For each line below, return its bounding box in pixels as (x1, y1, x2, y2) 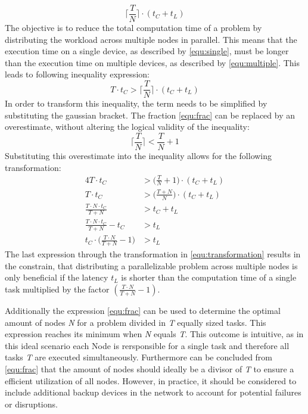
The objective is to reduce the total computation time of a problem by (5, 21, 262, 34)
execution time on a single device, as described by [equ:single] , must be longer (5, 45, 289, 57)
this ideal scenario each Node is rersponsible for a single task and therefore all (5, 339, 290, 351)
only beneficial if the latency (5, 271, 108, 284)
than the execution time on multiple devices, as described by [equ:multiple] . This (5, 56, 300, 69)
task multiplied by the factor (5, 282, 110, 295)
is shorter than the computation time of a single (121, 271, 297, 284)
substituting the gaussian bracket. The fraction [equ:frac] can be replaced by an (5, 108, 295, 121)
